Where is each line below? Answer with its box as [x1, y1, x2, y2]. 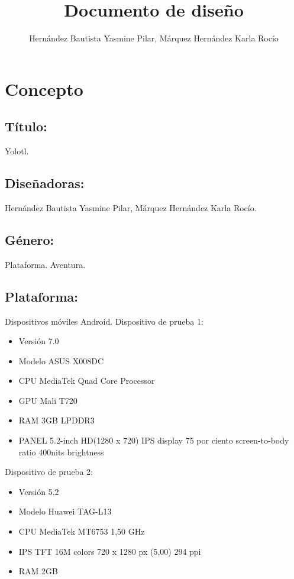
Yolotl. [5, 145, 29, 157]
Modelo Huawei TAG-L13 [18, 505, 112, 517]
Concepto [5, 76, 83, 101]
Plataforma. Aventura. [5, 258, 86, 270]
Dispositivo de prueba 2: [5, 465, 93, 478]
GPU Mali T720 [18, 394, 77, 406]
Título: [5, 117, 47, 135]
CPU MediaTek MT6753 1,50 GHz [18, 525, 145, 538]
